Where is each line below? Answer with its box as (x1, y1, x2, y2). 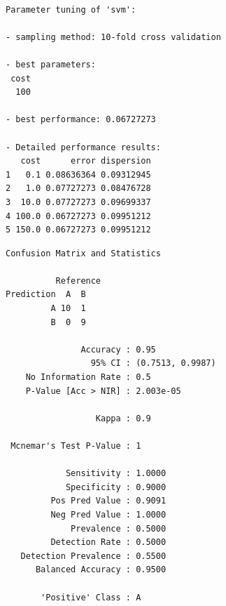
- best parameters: (6, 59, 96, 70)
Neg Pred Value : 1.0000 (50, 509, 167, 520)
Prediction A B (6, 289, 86, 300)
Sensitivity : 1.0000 (65, 468, 167, 479)
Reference (55, 275, 101, 286)
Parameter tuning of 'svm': (6, 4, 136, 15)
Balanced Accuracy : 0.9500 (35, 565, 167, 575)
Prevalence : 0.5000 (71, 523, 167, 534)
